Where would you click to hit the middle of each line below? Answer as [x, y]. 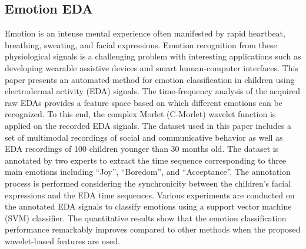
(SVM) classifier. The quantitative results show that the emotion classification [146, 218]
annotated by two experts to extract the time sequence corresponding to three [146, 160]
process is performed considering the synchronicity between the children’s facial [148, 183]
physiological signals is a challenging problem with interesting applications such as [153, 56]
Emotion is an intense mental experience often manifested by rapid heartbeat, [145, 33]
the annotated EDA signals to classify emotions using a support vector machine [148, 206]
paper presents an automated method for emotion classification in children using [150, 79]
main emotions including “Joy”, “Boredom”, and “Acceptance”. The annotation [148, 172]
